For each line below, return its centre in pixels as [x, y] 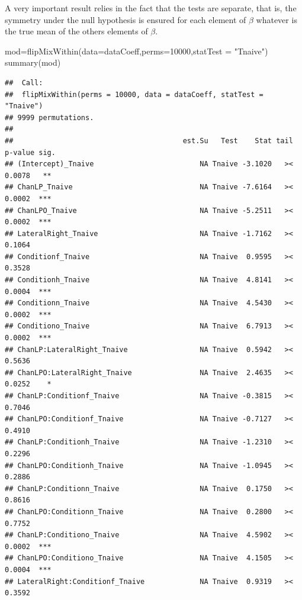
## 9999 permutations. [49, 117]
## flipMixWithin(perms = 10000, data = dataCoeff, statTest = [134, 94]
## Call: [24, 83]
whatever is [277, 19]
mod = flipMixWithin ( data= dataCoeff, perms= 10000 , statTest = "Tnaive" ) [136, 51]
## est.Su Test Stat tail [149, 141]
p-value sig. [30, 152]
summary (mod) [33, 62]
